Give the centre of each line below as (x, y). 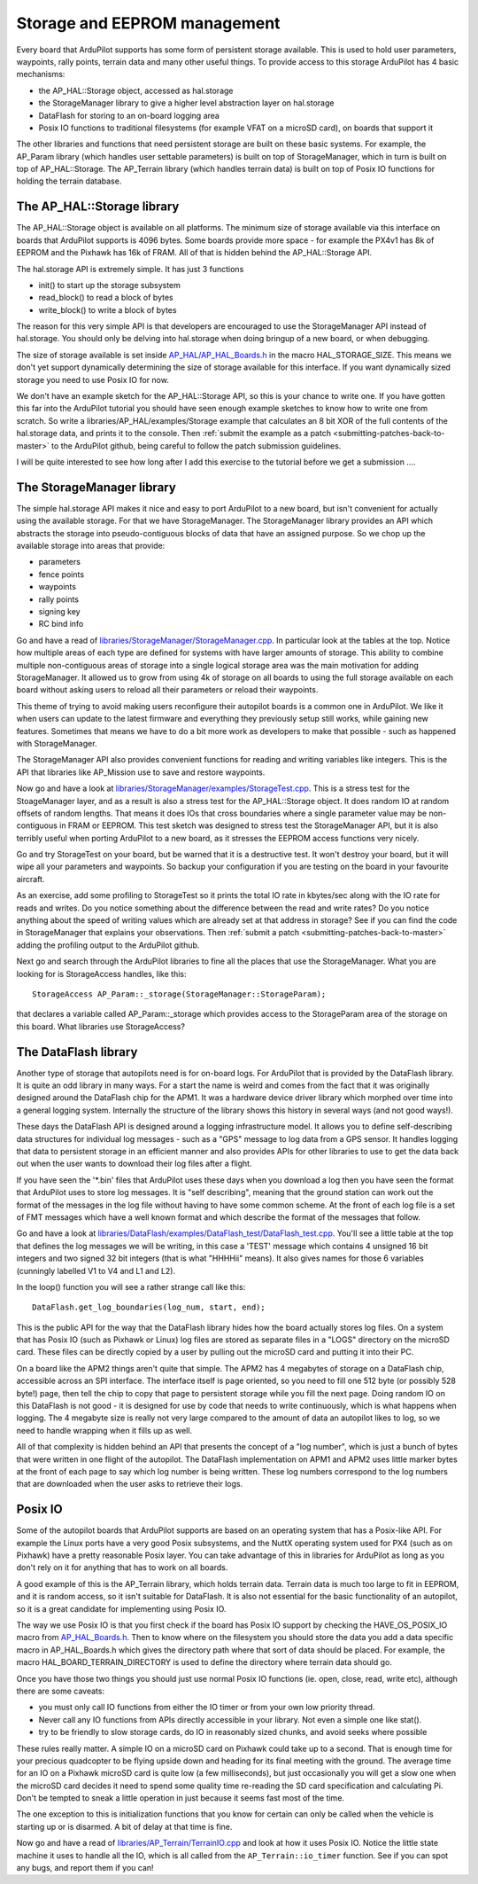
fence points (61, 574)
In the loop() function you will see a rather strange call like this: (131, 1286)
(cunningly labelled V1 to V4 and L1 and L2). (96, 1270)
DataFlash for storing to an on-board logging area (129, 115)
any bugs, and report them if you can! (85, 1868)
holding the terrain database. (69, 181)
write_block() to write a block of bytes (108, 309)
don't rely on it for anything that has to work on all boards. (122, 1567)
